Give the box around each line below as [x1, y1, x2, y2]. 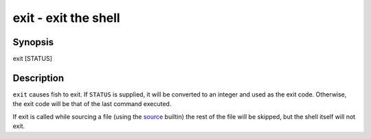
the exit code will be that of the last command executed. [12, 100, 172, 108]
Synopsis [12, 36, 54, 48]
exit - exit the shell [12, 10, 120, 25]
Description [12, 72, 65, 84]
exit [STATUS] [12, 55, 53, 63]
